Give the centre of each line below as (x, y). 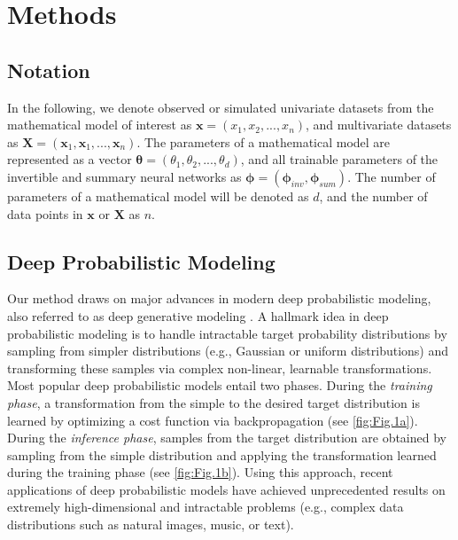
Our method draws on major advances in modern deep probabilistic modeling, (219, 298)
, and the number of (373, 196)
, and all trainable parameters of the (339, 159)
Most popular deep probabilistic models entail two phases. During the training (220, 385)
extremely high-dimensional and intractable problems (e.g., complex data (206, 507)
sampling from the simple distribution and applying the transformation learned (222, 454)
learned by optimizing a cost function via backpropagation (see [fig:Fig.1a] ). (213, 420)
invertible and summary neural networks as (124, 176)
